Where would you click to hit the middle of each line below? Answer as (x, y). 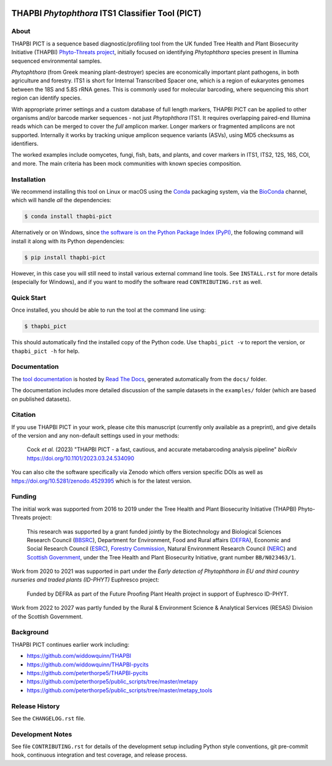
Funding (24, 497)
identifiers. (25, 144)
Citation (24, 415)
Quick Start (29, 298)
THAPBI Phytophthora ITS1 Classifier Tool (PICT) (106, 13)
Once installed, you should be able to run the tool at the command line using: (109, 310)
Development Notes (42, 734)
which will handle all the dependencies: (61, 200)
